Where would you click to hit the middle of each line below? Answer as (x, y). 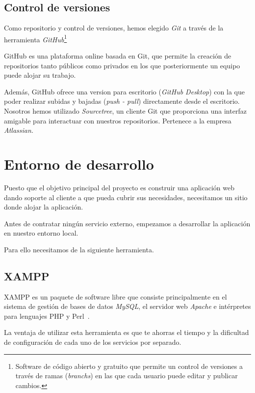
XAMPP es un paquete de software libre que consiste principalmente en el (115, 296)
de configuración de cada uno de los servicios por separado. (93, 342)
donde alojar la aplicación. (44, 207)
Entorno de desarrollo (79, 164)
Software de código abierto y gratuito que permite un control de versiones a (129, 366)
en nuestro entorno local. (41, 233)
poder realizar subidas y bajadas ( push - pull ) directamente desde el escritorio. (122, 101)
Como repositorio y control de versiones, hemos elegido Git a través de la (114, 28)
